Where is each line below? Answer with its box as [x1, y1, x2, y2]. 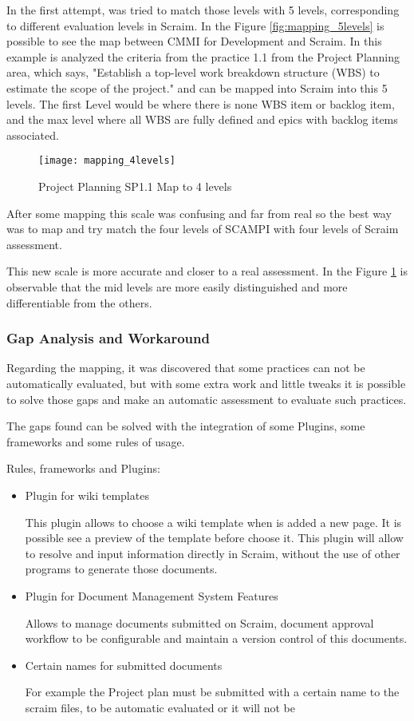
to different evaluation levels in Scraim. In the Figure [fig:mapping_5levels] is [6, 17, 384, 34]
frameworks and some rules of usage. [6, 433, 185, 450]
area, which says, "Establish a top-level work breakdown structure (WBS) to [6, 64, 380, 81]
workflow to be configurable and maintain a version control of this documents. [25, 630, 408, 647]
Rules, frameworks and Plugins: [6, 460, 160, 477]
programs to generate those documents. [25, 561, 218, 577]
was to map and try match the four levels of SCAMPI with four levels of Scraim [6, 220, 399, 237]
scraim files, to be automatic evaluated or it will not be [25, 699, 295, 715]
